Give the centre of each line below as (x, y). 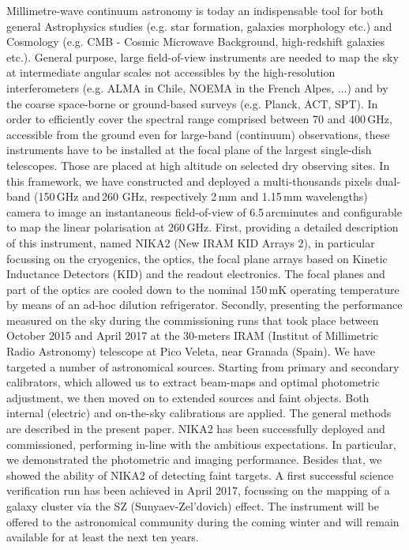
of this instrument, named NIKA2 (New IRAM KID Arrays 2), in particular (191, 242)
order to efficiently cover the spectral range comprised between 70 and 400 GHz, (199, 119)
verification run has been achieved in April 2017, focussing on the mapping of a (198, 490)
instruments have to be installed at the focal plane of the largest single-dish (189, 150)
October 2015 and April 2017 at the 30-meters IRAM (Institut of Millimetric (193, 335)
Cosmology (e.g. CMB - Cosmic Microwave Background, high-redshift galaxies (196, 41)
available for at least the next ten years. (103, 537)
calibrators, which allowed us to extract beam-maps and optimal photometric (193, 382)
